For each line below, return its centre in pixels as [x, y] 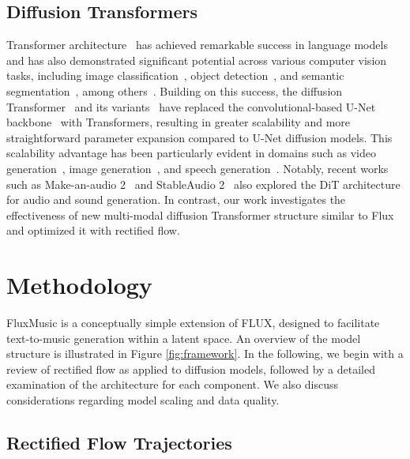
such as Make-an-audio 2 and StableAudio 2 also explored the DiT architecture [203, 184]
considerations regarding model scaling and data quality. [143, 400]
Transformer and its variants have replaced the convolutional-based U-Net [191, 106]
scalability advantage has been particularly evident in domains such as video [191, 153]
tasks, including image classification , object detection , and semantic [175, 75]
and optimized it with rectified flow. [93, 230]
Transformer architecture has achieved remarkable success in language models [197, 45]
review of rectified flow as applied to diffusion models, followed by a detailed [191, 369]
